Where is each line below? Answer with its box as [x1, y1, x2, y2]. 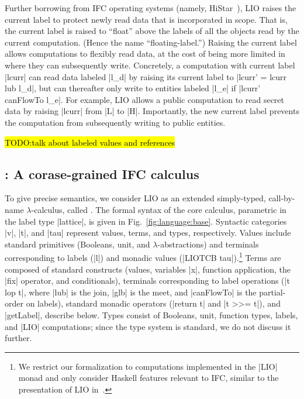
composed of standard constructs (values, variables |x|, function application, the [5, 263, 291, 275]
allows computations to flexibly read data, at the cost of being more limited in [5, 47, 285, 60]
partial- [259, 286, 286, 298]
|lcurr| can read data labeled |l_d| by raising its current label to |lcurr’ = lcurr [5, 70, 287, 82]
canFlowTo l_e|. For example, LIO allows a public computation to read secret [5, 93, 285, 105]
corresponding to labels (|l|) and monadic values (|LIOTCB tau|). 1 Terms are [5, 250, 281, 263]
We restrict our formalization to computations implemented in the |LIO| [18, 360, 278, 372]
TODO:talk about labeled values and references [5, 136, 175, 148]
